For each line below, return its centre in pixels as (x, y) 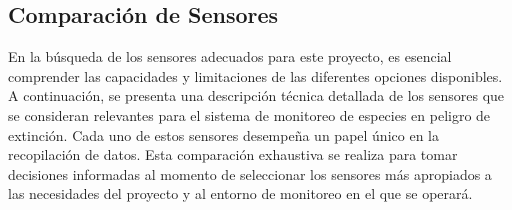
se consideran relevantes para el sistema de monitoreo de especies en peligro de (249, 114)
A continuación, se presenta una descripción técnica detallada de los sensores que (256, 95)
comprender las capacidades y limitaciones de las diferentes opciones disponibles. (255, 75)
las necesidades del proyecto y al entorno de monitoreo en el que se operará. (240, 193)
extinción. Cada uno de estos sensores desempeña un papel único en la (223, 134)
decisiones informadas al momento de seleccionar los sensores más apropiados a (250, 173)
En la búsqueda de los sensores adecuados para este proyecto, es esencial (230, 56)
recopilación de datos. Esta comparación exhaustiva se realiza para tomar (233, 154)
